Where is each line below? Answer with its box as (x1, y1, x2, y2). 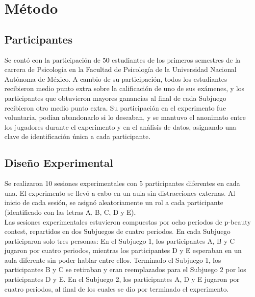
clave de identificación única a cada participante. (4, 131, 151, 141)
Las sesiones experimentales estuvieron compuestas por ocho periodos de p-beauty (4, 216, 251, 227)
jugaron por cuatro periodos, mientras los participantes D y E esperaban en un (4, 245, 242, 255)
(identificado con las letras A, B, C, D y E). (4, 206, 136, 217)
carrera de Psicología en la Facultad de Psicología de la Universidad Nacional (4, 64, 237, 74)
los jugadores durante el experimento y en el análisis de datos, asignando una (4, 121, 236, 132)
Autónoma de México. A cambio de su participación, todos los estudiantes (4, 73, 227, 84)
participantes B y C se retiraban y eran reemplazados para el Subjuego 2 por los (4, 264, 246, 274)
